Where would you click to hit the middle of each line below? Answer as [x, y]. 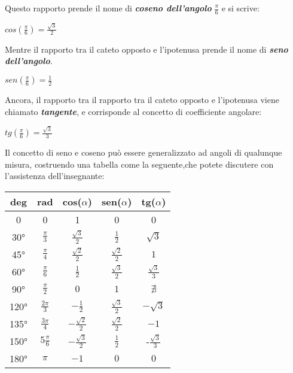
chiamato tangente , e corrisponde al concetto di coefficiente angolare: [133, 111]
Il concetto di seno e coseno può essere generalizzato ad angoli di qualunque [144, 152]
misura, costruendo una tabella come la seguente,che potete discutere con [139, 164]
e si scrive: [240, 8]
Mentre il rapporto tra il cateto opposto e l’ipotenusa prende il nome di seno [146, 49]
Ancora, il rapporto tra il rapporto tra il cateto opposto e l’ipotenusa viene [142, 100]
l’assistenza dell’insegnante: [55, 176]
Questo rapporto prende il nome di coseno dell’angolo [108, 8]
